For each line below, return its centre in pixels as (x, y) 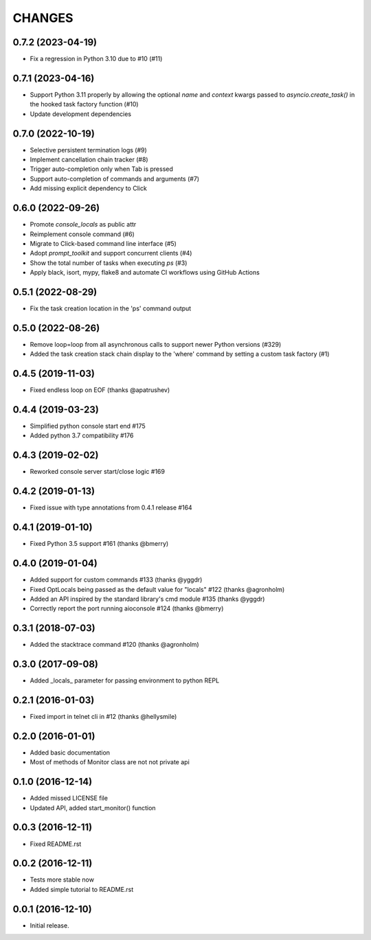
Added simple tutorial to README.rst (82, 889)
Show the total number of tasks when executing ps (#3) (109, 263)
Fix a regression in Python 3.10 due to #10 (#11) (96, 59)
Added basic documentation (70, 753)
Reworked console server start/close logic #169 (97, 472)
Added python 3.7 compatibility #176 (82, 435)
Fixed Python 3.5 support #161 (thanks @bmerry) (99, 544)
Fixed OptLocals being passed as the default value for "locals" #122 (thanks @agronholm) (157, 589)
